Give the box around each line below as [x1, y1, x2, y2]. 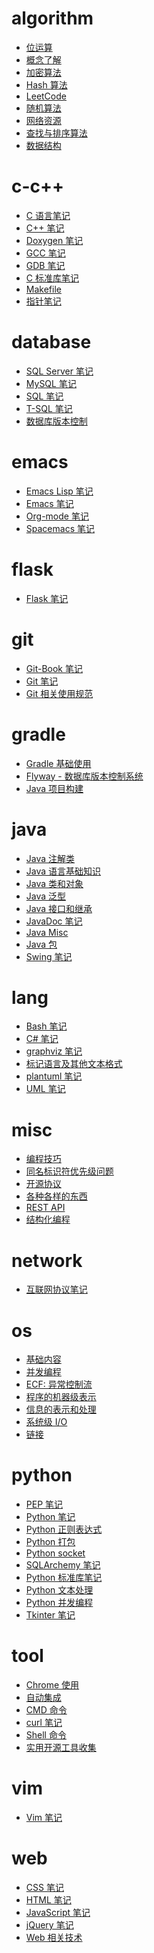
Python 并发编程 [25, 1597, 94, 1609]
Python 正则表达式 [25, 1523, 103, 1536]
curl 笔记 [25, 1717, 63, 1729]
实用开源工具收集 [25, 1742, 97, 1754]
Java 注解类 [25, 852, 76, 864]
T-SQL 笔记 [25, 402, 73, 414]
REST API [25, 1202, 66, 1214]
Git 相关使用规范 [25, 687, 94, 699]
